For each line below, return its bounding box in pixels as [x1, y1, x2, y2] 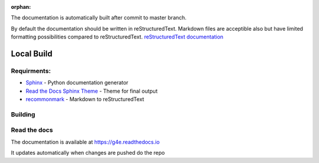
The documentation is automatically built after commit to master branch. [11, 14, 187, 21]
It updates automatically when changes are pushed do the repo [11, 149, 165, 157]
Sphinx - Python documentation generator [25, 79, 129, 86]
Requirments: [11, 67, 51, 75]
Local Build [11, 48, 53, 58]
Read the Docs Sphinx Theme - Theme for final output [25, 87, 158, 94]
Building [11, 110, 35, 118]
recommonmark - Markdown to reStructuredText [25, 96, 145, 103]
